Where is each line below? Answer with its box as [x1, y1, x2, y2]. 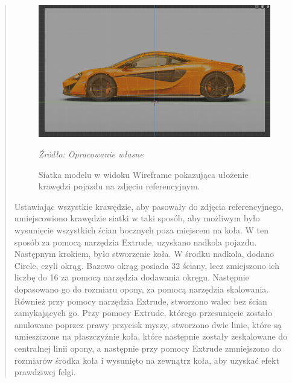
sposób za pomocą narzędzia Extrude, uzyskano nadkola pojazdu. [14, 235, 257, 248]
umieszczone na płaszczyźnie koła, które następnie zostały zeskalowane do [14, 330, 288, 343]
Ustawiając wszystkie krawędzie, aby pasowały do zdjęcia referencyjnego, [14, 200, 284, 212]
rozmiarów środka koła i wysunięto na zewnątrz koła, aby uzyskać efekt [14, 353, 279, 366]
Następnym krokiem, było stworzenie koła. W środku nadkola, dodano [14, 247, 274, 260]
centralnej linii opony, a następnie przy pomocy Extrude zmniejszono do [14, 341, 282, 354]
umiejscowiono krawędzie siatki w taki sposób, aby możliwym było [14, 212, 260, 224]
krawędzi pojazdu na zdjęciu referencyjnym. [38, 180, 200, 192]
